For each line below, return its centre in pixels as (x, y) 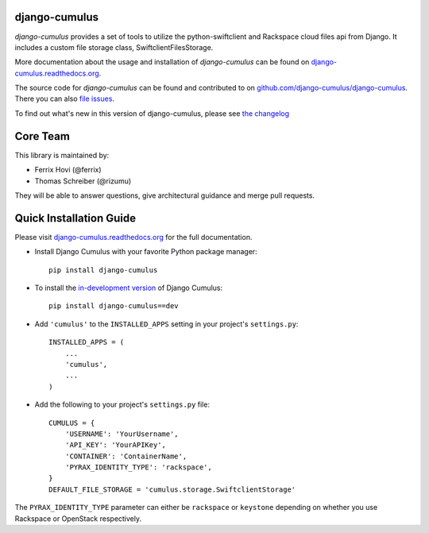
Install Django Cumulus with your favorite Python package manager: (146, 252)
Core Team (43, 136)
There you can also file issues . (65, 98)
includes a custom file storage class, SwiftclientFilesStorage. (114, 47)
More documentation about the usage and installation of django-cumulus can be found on (162, 62)
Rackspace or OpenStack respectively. (78, 518)
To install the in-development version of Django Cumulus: (129, 288)
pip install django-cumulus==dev (114, 306)
